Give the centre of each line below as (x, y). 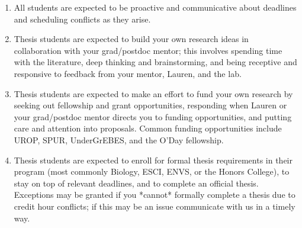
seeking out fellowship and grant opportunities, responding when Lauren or (150, 105)
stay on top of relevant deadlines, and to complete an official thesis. (136, 183)
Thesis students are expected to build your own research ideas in (131, 39)
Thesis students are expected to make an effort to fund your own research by (153, 93)
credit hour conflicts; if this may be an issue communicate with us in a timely (155, 206)
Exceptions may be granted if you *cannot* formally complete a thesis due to (155, 195)
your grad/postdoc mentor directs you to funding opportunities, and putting (153, 116)
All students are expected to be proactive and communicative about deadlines (155, 7)
